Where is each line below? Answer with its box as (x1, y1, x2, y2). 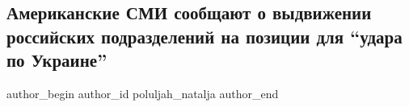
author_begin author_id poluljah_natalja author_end (6, 84, 279, 101)
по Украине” (6, 47, 108, 72)
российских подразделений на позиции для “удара (6, 23, 403, 48)
